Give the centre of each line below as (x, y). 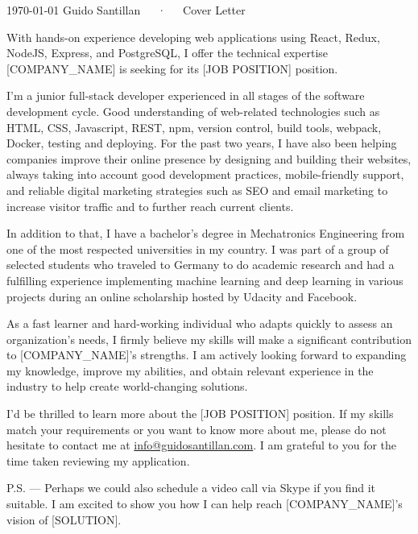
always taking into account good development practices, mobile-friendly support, (205, 174)
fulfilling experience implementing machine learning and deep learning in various (205, 280)
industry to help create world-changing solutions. (127, 386)
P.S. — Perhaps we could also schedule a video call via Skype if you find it (191, 488)
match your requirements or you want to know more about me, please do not (197, 429)
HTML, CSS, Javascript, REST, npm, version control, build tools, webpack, (194, 127)
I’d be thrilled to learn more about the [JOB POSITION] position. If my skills (200, 414)
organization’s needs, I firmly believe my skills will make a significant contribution (209, 339)
